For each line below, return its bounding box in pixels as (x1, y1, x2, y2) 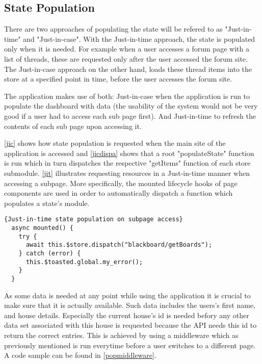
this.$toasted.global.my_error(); (25, 258, 143, 266)
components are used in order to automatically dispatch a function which (4, 188, 233, 198)
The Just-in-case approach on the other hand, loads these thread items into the (4, 63, 252, 74)
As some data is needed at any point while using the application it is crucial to (4, 290, 251, 300)
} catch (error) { (18, 249, 81, 257)
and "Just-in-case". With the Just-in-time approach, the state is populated (23, 33, 255, 44)
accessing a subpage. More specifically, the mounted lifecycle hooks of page (4, 177, 238, 188)
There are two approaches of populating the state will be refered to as (4, 23, 223, 34)
